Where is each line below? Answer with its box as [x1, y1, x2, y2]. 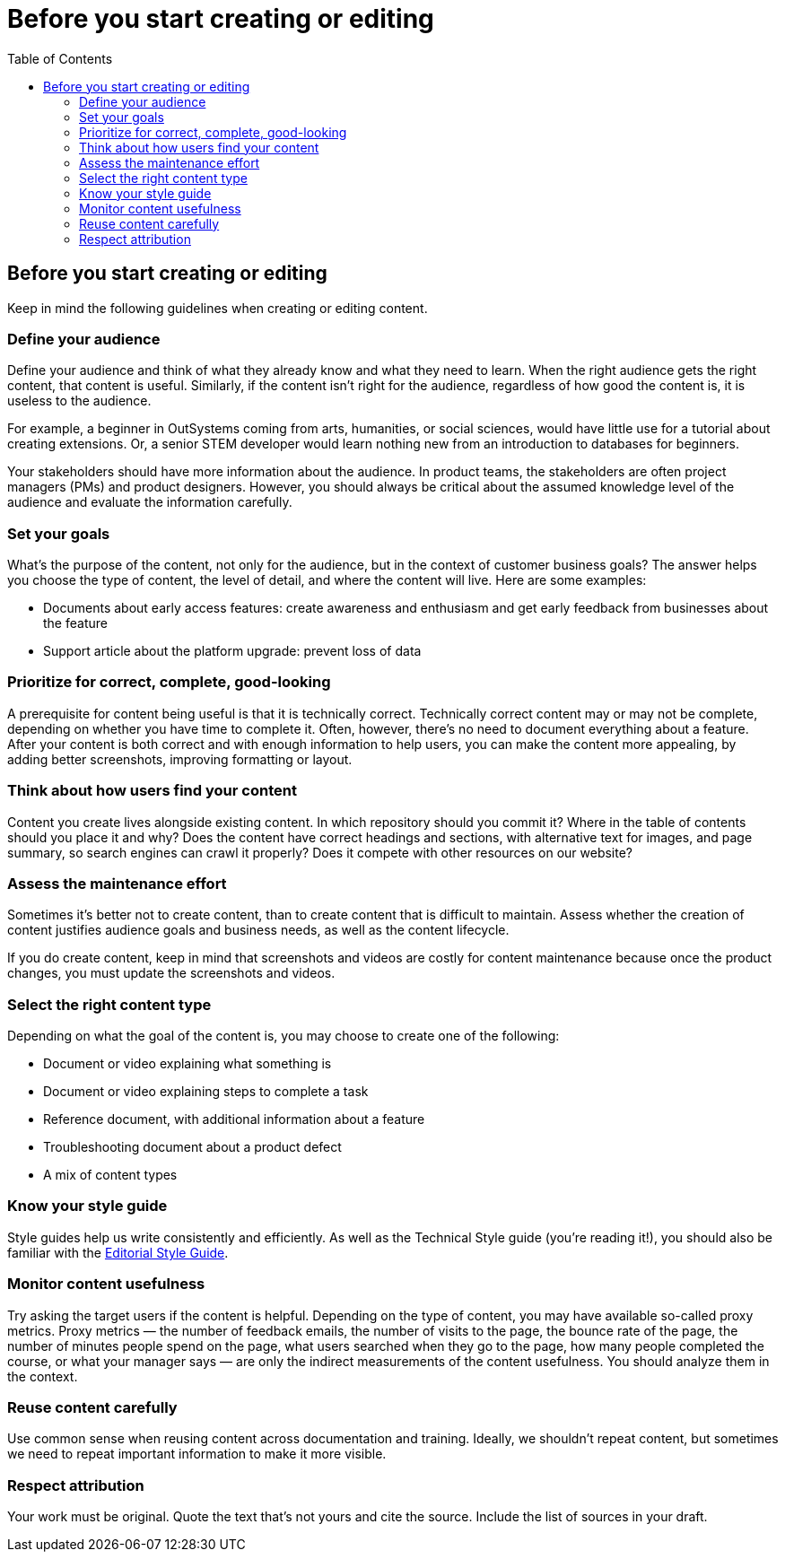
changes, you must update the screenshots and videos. [7, 965, 336, 981]
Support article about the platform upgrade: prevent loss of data [43, 643, 422, 659]
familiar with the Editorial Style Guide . [7, 1244, 229, 1260]
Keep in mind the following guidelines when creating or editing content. [7, 300, 428, 316]
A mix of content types [43, 1167, 178, 1183]
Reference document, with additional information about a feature [43, 1111, 425, 1128]
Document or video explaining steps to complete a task [43, 1084, 369, 1100]
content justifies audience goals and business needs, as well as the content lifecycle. [7, 922, 510, 938]
